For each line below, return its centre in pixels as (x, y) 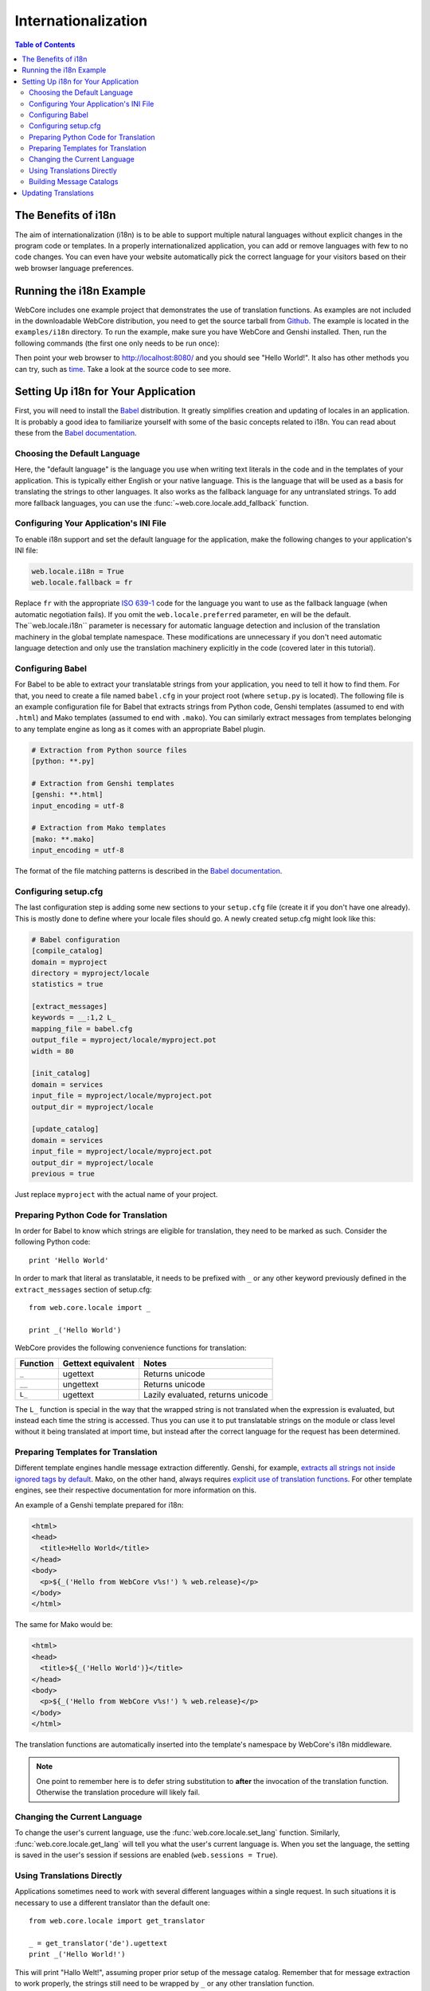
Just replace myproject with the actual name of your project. (116, 1194)
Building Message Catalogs (74, 182)
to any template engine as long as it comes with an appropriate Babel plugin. (140, 729)
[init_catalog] (61, 1074)
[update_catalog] (65, 1129)
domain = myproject (69, 962)
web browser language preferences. (74, 268)
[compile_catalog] (67, 951)
